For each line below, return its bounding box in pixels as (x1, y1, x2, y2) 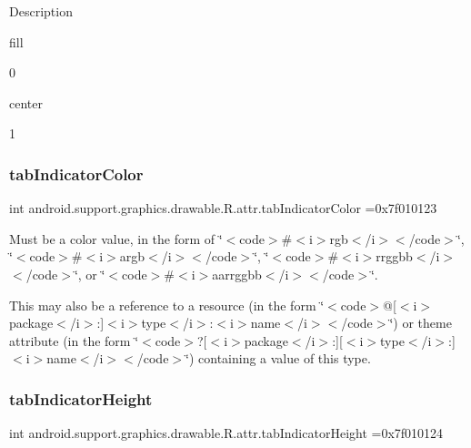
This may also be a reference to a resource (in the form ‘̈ (9, 295, 325, 314)
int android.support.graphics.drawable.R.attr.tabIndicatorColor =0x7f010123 (9, 199, 437, 218)
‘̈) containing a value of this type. (185, 349, 371, 368)
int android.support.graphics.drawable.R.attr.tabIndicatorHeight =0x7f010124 (9, 423, 444, 443)
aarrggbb (212, 264, 262, 283)
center (9, 93, 43, 112)
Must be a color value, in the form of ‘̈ (9, 229, 223, 248)
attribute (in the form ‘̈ (9, 331, 139, 350)
